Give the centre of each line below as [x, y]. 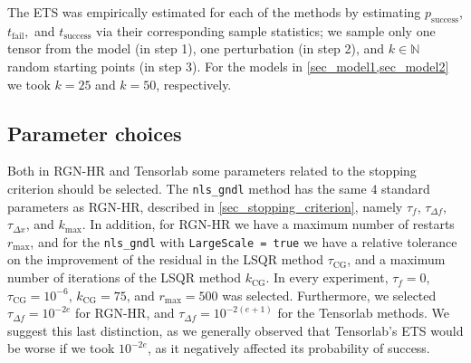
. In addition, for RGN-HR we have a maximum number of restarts [268, 224]
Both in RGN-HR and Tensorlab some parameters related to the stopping [212, 171]
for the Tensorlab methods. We [364, 313]
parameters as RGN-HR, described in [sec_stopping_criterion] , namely [205, 206]
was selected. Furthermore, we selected [329, 295]
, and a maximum [396, 259]
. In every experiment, [327, 277]
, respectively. [194, 84]
